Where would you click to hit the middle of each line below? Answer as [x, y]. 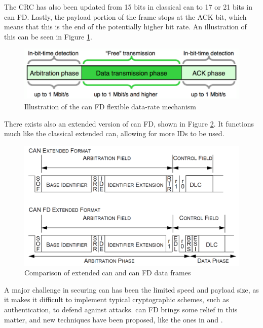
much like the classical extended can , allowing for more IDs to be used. [114, 133]
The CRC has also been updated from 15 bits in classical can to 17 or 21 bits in [128, 7]
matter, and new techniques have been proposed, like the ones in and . [114, 319]
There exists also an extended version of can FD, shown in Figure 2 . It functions [129, 123]
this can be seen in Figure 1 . [48, 36]
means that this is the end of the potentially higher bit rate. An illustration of [125, 27]
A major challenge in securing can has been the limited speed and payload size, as [131, 289]
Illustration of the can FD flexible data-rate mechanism [110, 107]
